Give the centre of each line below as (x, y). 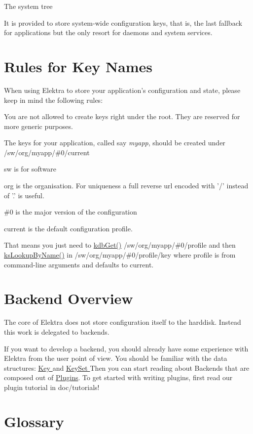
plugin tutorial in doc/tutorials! (52, 387)
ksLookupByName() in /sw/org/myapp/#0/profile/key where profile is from (120, 255)
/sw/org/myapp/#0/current (47, 152)
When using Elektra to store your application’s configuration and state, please (122, 90)
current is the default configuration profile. (68, 228)
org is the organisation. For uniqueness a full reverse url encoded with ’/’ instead (126, 186)
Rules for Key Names (78, 66)
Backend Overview (69, 298)
